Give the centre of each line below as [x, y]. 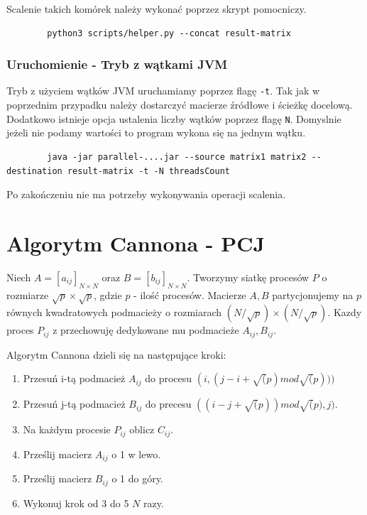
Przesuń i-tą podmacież [74, 378]
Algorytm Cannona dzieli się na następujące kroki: [116, 354]
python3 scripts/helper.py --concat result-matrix [169, 33]
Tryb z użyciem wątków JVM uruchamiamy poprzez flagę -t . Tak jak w [163, 91]
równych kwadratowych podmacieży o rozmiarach [114, 312]
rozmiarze [28, 294]
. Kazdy [345, 312]
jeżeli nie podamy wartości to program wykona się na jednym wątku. [156, 132]
